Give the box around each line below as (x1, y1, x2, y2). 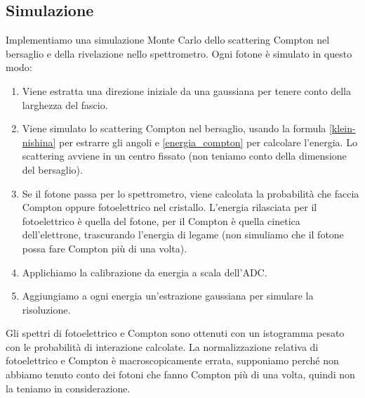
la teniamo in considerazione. (6, 380, 131, 395)
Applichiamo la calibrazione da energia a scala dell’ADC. (22, 264, 267, 279)
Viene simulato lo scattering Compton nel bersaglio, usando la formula (22, 121, 326, 136)
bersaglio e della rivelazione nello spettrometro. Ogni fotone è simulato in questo (6, 46, 352, 60)
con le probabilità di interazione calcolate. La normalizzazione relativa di (6, 339, 319, 354)
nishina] (22, 134, 56, 149)
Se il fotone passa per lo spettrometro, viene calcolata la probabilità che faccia (22, 186, 359, 200)
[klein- (328, 121, 356, 136)
